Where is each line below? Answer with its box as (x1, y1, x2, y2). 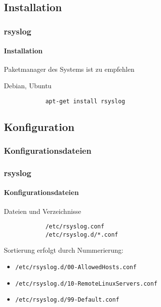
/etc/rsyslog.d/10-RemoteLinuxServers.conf (15, 280, 158, 287)
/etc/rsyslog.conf (45, 223, 104, 230)
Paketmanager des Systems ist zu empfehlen (4, 64, 135, 74)
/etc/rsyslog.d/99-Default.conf (15, 296, 119, 304)
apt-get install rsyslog (45, 97, 125, 105)
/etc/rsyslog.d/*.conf (45, 231, 118, 238)
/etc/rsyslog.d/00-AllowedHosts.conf (15, 264, 137, 271)
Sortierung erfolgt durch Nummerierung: (4, 245, 124, 255)
